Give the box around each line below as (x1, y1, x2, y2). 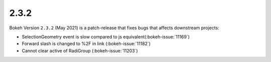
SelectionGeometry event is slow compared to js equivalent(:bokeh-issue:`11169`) (22, 34, 190, 40)
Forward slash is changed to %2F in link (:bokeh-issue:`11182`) (22, 41, 151, 47)
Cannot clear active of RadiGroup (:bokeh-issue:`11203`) (22, 48, 138, 54)
